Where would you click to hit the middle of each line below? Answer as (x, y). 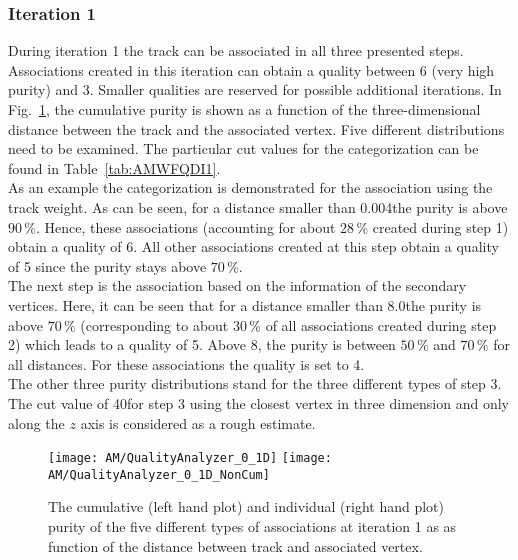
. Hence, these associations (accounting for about (186, 226)
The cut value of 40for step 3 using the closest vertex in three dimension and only (258, 402)
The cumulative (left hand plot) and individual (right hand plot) (246, 506)
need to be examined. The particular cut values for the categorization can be (243, 148)
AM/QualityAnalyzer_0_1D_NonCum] (159, 474)
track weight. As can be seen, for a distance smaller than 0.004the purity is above (258, 206)
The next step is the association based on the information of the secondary (237, 285)
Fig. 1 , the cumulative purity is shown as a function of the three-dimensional (244, 109)
